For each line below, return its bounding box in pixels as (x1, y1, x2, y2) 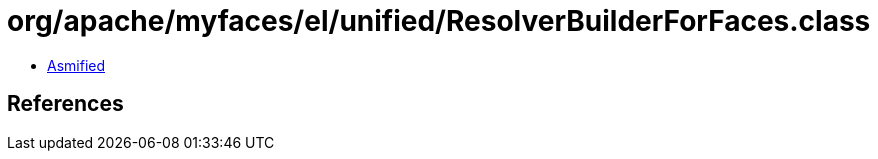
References (7, 91, 124, 117)
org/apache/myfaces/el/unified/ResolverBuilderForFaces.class (7, 4, 871, 38)
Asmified (47, 56, 106, 74)
